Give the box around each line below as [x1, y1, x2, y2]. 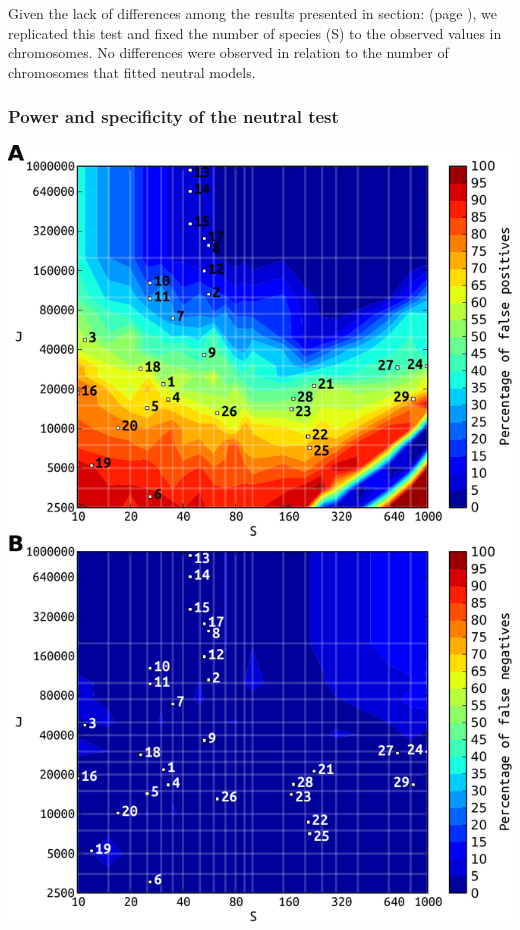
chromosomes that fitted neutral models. [8, 61, 256, 82]
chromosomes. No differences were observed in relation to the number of [8, 42, 449, 63]
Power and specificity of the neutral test [8, 104, 339, 129]
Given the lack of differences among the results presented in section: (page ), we [8, 3, 497, 23]
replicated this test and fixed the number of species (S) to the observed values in [8, 22, 502, 43]
